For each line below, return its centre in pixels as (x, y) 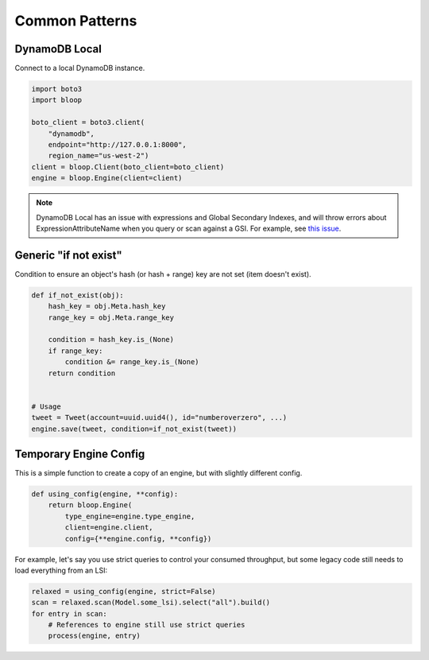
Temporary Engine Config (80, 454)
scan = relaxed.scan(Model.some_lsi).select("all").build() (151, 603)
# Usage (46, 406)
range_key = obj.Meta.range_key (111, 317)
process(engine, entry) (94, 636)
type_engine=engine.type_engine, (130, 516)
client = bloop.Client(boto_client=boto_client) (128, 167)
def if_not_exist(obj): (78, 295)
